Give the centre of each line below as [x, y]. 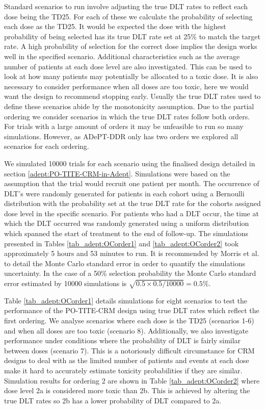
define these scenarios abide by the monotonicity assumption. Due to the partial [129, 106]
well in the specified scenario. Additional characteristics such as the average [122, 56]
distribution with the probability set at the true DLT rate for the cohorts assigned [132, 203]
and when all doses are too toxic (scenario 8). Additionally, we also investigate [126, 330]
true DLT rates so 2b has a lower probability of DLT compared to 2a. [113, 400]
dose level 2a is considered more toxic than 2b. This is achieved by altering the [127, 390]
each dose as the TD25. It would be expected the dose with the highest [115, 26]
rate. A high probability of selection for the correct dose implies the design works [131, 46]
